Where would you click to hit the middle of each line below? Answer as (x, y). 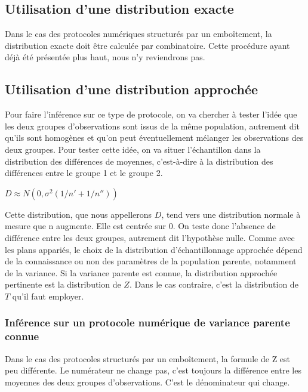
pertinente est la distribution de (63, 284)
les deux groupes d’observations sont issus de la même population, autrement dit (152, 126)
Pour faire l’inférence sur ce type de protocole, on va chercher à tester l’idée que (151, 114)
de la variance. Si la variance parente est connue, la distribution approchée (141, 272)
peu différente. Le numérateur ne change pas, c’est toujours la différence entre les (153, 370)
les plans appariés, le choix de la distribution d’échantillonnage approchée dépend (154, 249)
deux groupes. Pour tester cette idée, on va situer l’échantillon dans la (133, 149)
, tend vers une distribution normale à (231, 214)
